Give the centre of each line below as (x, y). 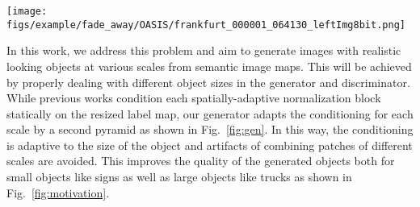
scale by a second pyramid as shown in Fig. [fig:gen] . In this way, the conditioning (210, 129)
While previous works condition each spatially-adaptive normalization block (194, 98)
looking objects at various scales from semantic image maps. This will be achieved (209, 66)
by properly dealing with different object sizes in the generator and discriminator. (208, 82)
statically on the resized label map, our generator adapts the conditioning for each (210, 113)
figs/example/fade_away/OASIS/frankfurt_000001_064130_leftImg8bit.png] (206, 25)
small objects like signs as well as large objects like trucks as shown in (179, 177)
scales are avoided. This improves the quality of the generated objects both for (201, 161)
